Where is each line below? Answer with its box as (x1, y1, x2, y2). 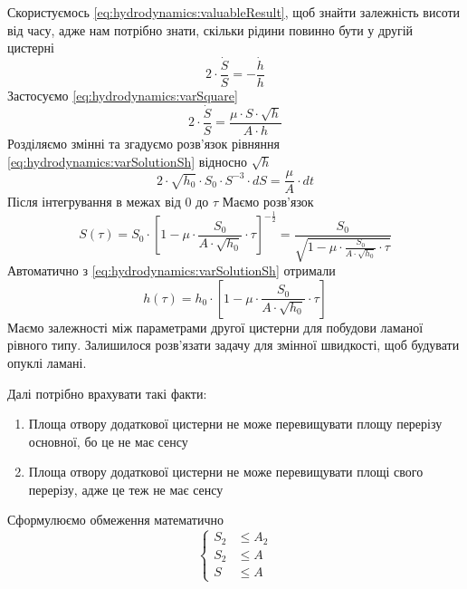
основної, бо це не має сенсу (28, 431, 188, 450)
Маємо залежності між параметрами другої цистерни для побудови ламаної (7, 317, 424, 336)
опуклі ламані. (7, 352, 87, 372)
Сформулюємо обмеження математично (7, 510, 224, 529)
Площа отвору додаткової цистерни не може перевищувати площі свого (28, 462, 424, 481)
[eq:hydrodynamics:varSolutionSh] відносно (7, 151, 247, 170)
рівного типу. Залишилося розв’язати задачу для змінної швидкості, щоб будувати (7, 335, 460, 354)
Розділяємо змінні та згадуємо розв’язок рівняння (7, 133, 280, 152)
